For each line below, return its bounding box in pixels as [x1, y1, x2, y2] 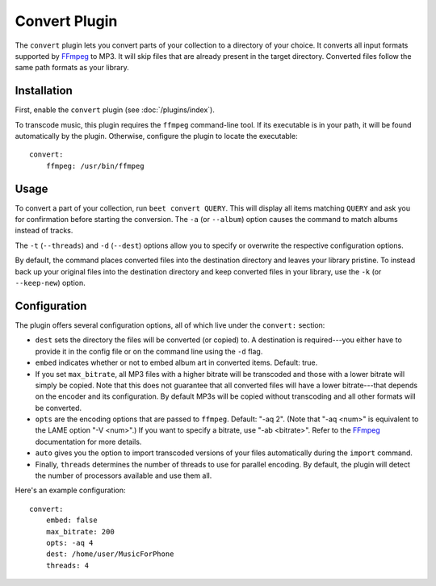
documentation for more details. [35, 437, 142, 446]
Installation [15, 84, 73, 98]
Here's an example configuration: [15, 485, 126, 496]
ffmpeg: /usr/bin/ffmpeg [45, 161, 145, 170]
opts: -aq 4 [45, 538, 94, 547]
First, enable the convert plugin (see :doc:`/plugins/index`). [15, 105, 216, 115]
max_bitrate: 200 [45, 527, 115, 536]
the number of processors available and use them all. [35, 471, 212, 480]
